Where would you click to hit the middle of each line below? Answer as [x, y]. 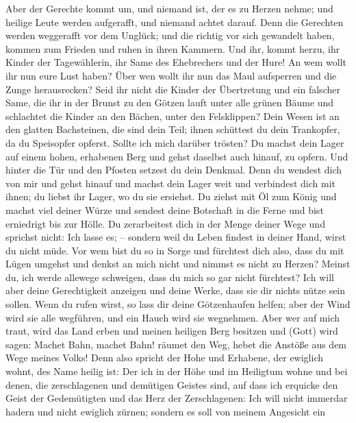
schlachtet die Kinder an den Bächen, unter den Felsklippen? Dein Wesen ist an [173, 116]
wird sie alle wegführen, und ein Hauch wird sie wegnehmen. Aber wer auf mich [173, 317]
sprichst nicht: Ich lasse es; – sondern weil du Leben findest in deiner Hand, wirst [176, 237]
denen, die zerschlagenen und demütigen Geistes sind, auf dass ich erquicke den [172, 384]
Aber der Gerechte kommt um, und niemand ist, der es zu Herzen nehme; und [169, 8]
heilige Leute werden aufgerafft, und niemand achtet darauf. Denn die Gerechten [175, 22]
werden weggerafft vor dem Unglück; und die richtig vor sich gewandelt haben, [170, 35]
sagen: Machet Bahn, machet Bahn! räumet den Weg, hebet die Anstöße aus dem [176, 344]
